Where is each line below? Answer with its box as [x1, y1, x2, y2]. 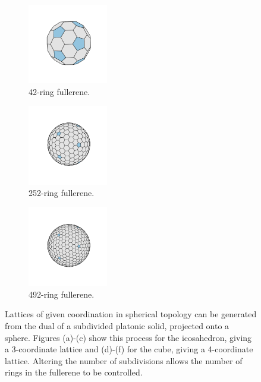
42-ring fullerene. [29, 85, 90, 97]
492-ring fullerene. [29, 288, 95, 300]
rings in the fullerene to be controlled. [5, 366, 143, 378]
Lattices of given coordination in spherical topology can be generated [5, 308, 257, 320]
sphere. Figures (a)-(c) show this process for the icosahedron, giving [5, 331, 252, 343]
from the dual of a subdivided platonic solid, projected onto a [5, 320, 229, 332]
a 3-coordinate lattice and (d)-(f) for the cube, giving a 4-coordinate [5, 343, 253, 355]
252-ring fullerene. [29, 187, 95, 199]
